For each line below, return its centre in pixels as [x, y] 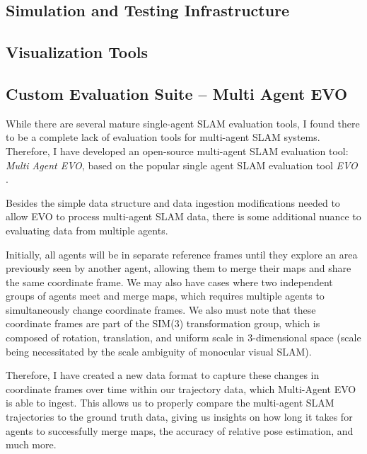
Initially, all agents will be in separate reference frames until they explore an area [182, 254]
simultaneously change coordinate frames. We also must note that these [161, 309]
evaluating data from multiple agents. [87, 230]
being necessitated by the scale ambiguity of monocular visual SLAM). [159, 351]
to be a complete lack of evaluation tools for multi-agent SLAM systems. [163, 137]
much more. [31, 444]
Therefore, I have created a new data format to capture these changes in [163, 375]
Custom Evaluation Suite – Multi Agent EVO [177, 93]
